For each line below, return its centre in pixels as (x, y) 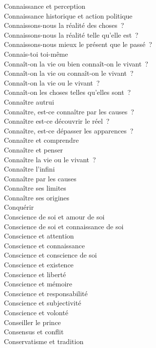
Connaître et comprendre (41, 140)
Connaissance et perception (45, 6)
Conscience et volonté (36, 312)
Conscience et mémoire (38, 284)
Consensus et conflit (34, 332)
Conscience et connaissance (44, 245)
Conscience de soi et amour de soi (54, 217)
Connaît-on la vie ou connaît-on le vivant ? (69, 73)
